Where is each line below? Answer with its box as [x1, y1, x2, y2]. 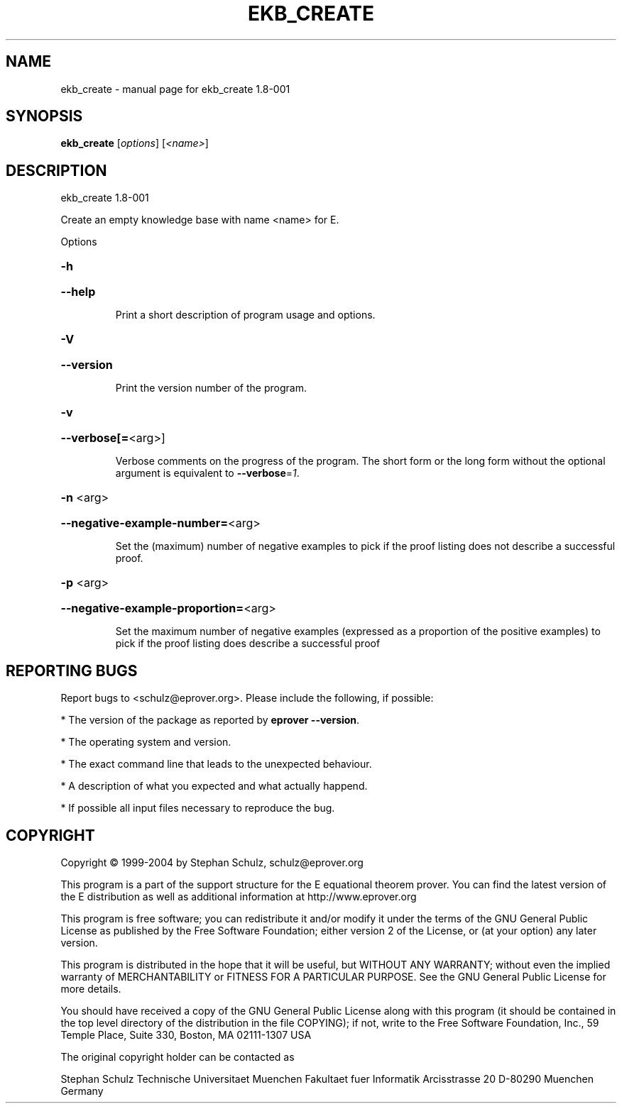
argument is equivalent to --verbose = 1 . [115, 467, 300, 480]
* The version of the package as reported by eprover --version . [60, 714, 360, 727]
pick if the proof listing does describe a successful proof [115, 637, 381, 650]
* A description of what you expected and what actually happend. [60, 780, 368, 793]
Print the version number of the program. [115, 382, 307, 395]
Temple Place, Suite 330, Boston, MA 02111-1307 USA [60, 1028, 312, 1041]
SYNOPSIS [6, 107, 83, 126]
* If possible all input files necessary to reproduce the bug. [60, 802, 335, 815]
